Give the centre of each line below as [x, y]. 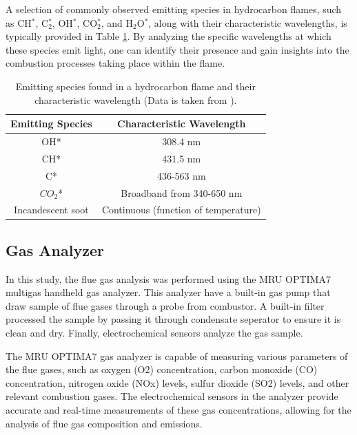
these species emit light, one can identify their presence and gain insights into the [177, 49]
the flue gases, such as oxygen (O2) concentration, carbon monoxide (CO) [162, 369]
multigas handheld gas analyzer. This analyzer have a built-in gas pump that [168, 292]
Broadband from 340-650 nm [182, 192]
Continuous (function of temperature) [181, 210]
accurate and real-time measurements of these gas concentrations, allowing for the [178, 410]
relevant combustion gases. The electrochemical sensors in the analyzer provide [172, 396]
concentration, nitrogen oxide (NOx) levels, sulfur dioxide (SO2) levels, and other [177, 382]
